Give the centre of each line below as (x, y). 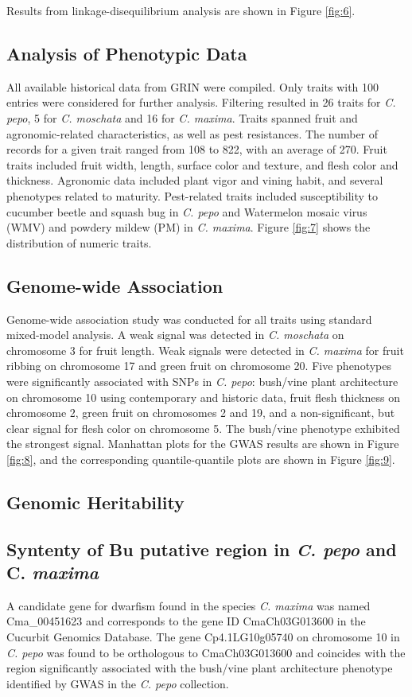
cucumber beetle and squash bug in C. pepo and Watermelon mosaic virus (187, 211)
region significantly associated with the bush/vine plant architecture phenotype (200, 668)
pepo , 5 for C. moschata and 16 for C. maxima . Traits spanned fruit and (182, 117)
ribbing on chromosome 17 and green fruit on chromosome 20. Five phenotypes (199, 366)
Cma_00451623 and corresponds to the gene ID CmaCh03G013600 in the (186, 621)
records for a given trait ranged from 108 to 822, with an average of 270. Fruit (197, 149)
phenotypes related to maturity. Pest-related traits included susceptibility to (192, 195)
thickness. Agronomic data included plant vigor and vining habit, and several (195, 180)
